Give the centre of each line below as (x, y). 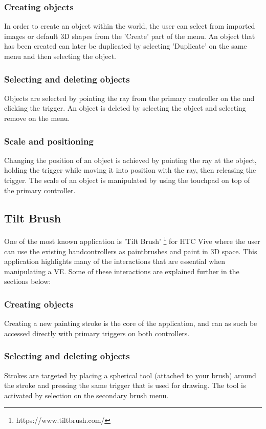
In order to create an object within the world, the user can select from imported (130, 26)
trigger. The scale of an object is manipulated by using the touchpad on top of (127, 180)
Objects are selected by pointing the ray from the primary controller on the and (129, 98)
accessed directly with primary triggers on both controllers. (97, 333)
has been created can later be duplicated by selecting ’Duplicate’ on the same (126, 46)
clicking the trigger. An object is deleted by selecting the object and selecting (125, 108)
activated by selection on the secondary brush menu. (86, 395)
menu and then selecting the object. (60, 56)
